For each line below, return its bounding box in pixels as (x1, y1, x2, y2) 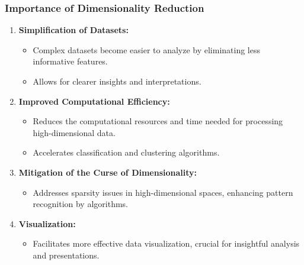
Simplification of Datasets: (18, 24, 129, 36)
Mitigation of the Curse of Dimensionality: (18, 166, 197, 178)
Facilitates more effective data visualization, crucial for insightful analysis (33, 237, 300, 250)
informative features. (33, 55, 108, 67)
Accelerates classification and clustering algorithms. (33, 146, 220, 159)
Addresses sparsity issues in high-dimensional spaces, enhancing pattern (33, 186, 293, 198)
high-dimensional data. (33, 126, 116, 138)
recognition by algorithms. (33, 198, 128, 210)
